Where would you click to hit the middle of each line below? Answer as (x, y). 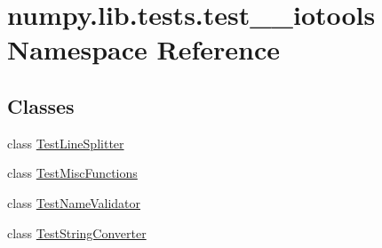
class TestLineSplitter (66, 143)
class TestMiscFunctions (72, 173)
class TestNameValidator (74, 202)
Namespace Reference (143, 49)
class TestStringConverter (77, 232)
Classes (41, 105)
